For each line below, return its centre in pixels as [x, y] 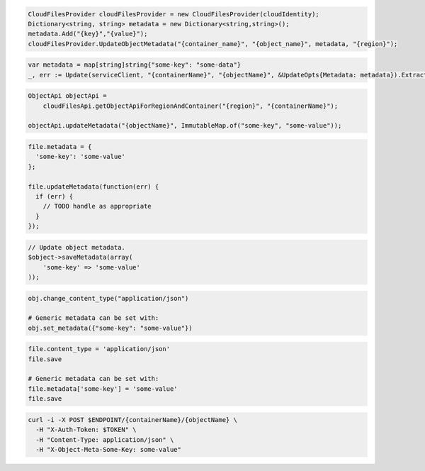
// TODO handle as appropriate [97, 206]
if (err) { [55, 196]
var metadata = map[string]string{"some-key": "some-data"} [135, 65]
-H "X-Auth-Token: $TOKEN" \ [86, 430]
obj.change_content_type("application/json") [108, 298]
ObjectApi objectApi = [67, 96]
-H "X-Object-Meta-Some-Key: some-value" [109, 449]
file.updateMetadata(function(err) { [93, 187]
